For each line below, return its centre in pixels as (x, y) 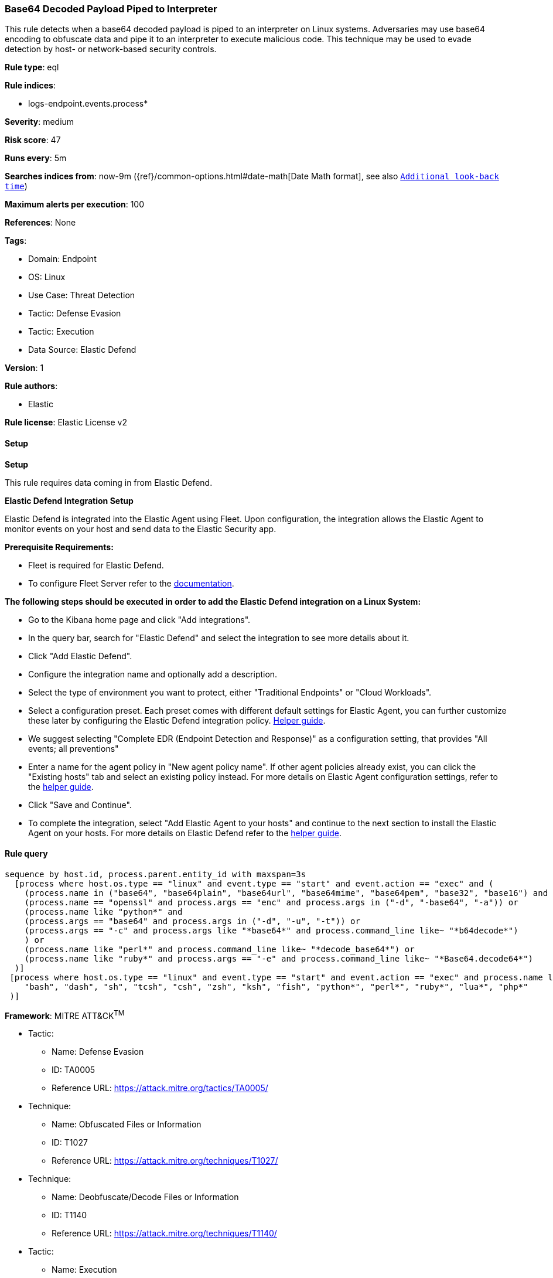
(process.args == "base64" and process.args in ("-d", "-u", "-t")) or (192, 921)
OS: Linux (47, 277)
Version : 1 (24, 368)
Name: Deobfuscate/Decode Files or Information (145, 1197)
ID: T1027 (70, 1143)
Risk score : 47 (33, 140)
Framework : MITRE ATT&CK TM (65, 1015)
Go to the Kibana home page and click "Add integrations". (139, 619)
